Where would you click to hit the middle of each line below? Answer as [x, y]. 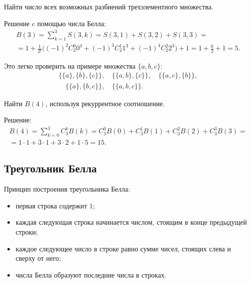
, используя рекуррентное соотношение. [105, 103]
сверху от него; [38, 258]
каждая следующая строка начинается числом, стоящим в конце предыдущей [131, 222]
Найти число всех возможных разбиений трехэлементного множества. [109, 6]
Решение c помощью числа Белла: [55, 23]
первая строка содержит [51, 205]
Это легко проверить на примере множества [70, 65]
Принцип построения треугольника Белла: [67, 189]
